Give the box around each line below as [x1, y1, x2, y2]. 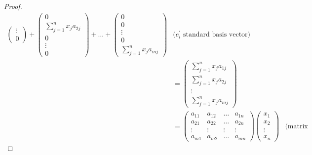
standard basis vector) [183, 31, 251, 39]
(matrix [285, 122, 308, 130]
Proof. [4, 1, 22, 11]
